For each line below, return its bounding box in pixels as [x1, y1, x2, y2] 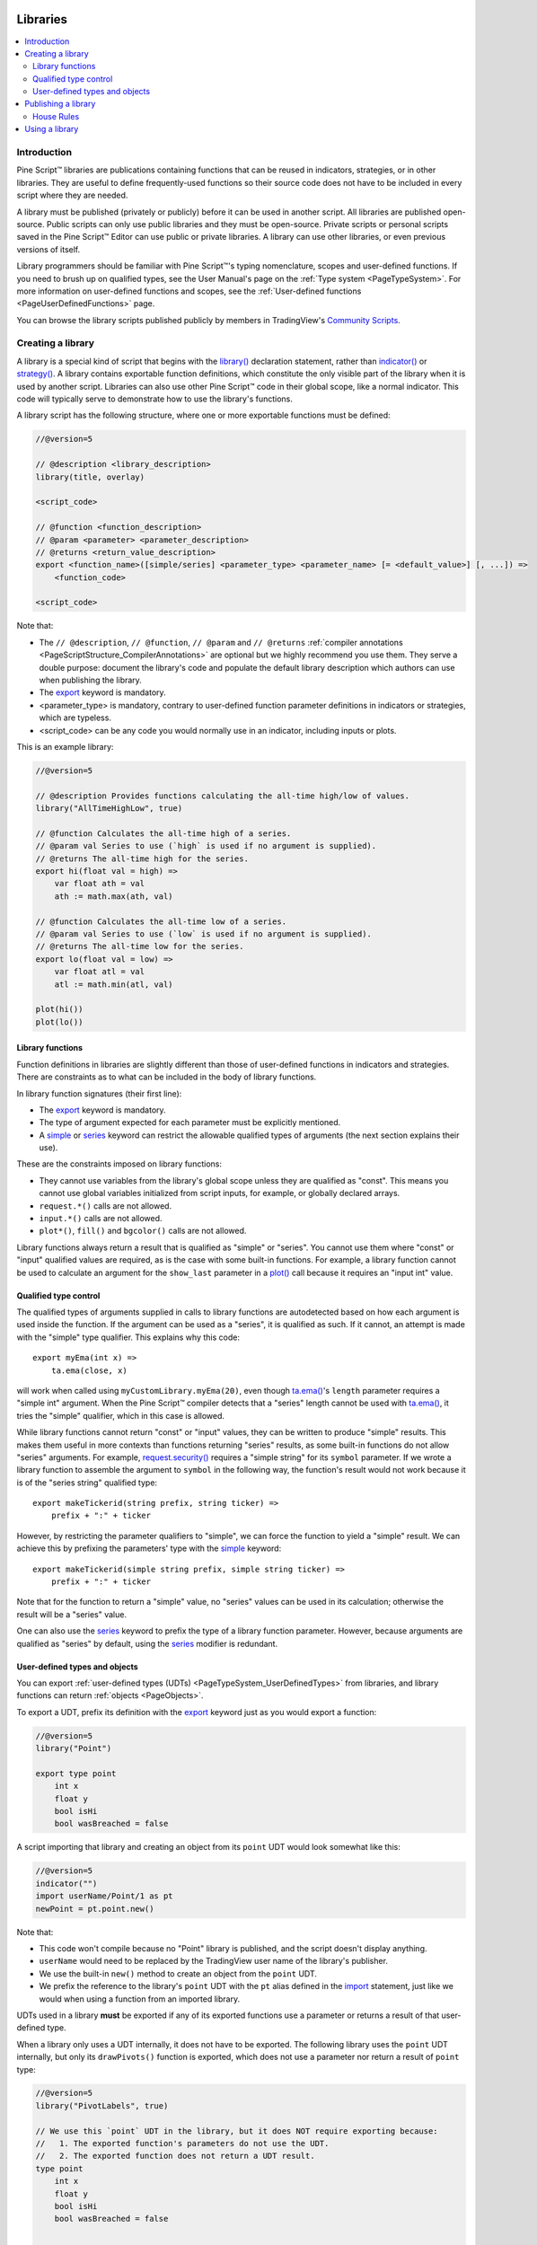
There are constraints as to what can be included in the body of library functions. [16, 1071, 317, 1082]
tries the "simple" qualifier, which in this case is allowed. [16, 1410, 224, 1421]
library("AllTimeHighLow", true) [35, 804, 183, 814]
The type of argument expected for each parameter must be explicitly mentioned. [39, 1117, 341, 1128]
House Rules [32, 110, 80, 121]
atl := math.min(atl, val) [54, 979, 174, 990]
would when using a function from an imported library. [39, 1994, 241, 2004]
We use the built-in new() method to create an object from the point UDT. [39, 1968, 318, 1979]
